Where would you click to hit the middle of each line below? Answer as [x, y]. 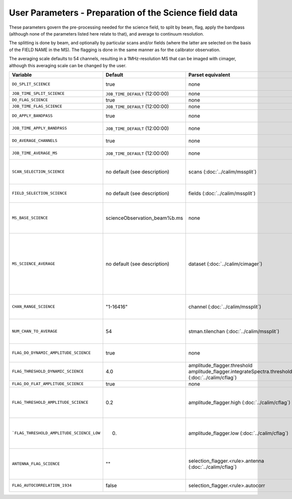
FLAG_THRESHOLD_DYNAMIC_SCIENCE [48, 371]
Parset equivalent [209, 74]
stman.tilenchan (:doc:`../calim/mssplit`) [234, 331]
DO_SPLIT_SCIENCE [31, 84]
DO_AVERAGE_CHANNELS [35, 141]
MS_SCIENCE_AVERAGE [34, 264]
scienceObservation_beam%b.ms [144, 218]
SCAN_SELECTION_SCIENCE [38, 172]
